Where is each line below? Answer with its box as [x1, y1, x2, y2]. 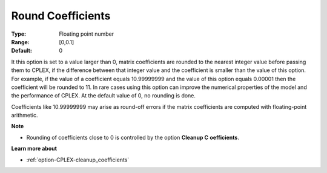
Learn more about [11, 145, 58, 152]
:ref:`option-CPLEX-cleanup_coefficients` [26, 156, 130, 163]
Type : [11, 30, 27, 38]
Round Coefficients [11, 9, 111, 22]
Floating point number [59, 30, 114, 38]
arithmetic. [11, 112, 38, 119]
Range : [11, 38, 30, 45]
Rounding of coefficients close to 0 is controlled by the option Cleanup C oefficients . [26, 134, 239, 141]
